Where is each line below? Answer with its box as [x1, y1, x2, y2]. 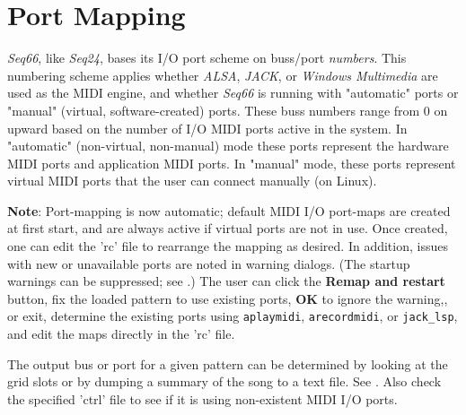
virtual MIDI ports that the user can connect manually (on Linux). [7, 171, 377, 190]
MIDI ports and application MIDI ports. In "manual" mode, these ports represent [7, 153, 456, 172]
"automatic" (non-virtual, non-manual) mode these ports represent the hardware [7, 136, 449, 155]
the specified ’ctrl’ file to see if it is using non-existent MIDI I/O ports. [7, 389, 398, 408]
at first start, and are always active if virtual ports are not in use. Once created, [7, 219, 448, 238]
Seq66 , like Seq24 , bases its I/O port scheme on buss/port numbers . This [7, 48, 407, 67]
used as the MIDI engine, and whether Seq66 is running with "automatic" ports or [7, 83, 459, 102]
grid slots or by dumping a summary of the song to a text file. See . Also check [7, 372, 442, 391]
